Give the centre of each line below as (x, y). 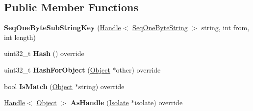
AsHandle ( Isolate (100, 102)
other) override (138, 69)
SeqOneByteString (160, 28)
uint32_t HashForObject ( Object (57, 69)
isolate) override (159, 102)
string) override (101, 86)
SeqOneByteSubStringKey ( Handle (63, 28)
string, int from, (225, 28)
